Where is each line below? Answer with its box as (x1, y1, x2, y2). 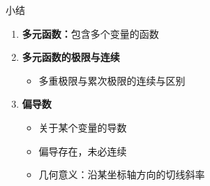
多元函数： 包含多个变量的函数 (22, 26, 159, 41)
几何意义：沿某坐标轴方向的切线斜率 (38, 167, 205, 182)
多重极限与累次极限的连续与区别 (38, 73, 186, 87)
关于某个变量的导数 (38, 120, 127, 134)
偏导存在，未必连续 (38, 143, 127, 158)
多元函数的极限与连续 (22, 50, 120, 64)
